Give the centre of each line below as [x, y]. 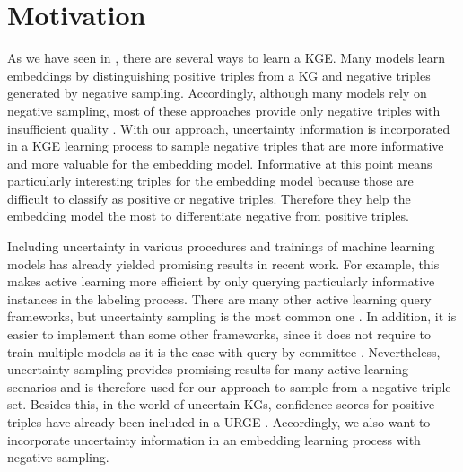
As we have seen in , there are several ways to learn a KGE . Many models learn [227, 58]
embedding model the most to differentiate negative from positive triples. [208, 216]
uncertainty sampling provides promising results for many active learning [208, 369]
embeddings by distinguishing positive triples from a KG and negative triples [219, 75]
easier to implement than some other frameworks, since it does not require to [219, 334]
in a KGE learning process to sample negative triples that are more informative [226, 146]
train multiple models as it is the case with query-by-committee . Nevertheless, [224, 351]
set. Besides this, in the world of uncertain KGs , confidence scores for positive [221, 404]
